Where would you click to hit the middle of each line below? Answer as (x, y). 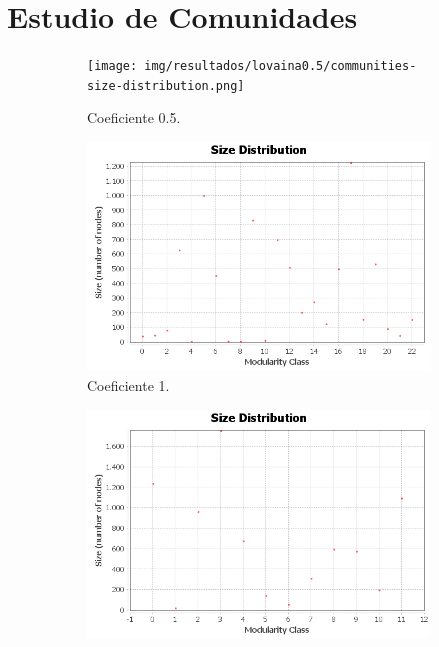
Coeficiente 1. (128, 384)
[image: (112, 66)
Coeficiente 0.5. (134, 117)
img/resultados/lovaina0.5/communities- (280, 66)
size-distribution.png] (166, 85)
